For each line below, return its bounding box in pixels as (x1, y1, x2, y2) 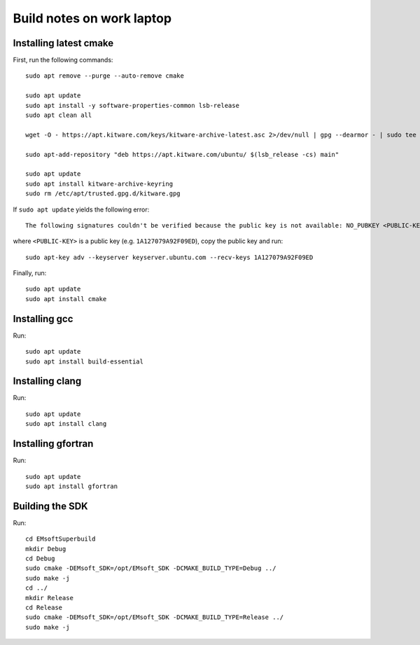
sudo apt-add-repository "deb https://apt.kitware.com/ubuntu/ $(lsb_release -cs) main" (25, 151, 339, 158)
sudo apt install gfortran (25, 482, 118, 490)
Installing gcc (13, 312, 73, 325)
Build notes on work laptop (13, 11, 171, 26)
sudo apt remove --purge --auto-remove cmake (25, 72, 185, 80)
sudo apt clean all (25, 111, 92, 119)
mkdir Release (25, 594, 73, 602)
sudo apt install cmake (25, 295, 107, 303)
